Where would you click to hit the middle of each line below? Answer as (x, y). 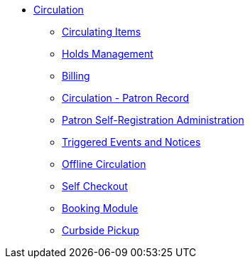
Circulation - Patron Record (126, 98)
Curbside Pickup (100, 230)
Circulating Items (102, 32)
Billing (76, 76)
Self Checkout (95, 186)
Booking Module (100, 208)
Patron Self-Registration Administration (153, 120)
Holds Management (108, 54)
